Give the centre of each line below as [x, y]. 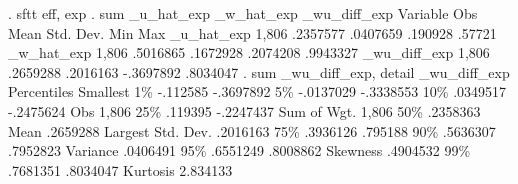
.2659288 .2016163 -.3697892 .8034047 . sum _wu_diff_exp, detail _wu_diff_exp [259, 71]
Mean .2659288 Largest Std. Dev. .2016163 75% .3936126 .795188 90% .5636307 [252, 130]
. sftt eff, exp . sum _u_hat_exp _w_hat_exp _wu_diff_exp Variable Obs [243, 13]
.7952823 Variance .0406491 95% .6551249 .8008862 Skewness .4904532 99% [239, 150]
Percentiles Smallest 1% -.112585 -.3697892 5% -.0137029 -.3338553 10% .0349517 [257, 91]
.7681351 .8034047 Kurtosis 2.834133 [120, 169]
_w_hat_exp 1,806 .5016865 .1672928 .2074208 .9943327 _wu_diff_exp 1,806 [249, 52]
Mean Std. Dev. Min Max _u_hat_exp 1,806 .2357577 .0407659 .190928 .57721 [252, 32]
